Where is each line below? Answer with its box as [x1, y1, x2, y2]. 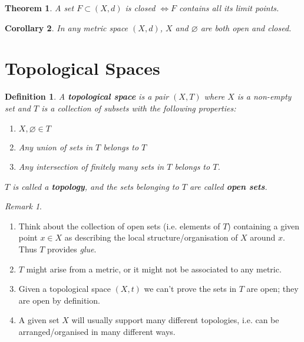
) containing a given [227, 219, 300, 232]
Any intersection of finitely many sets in [18, 160, 164, 173]
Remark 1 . [5, 200, 42, 212]
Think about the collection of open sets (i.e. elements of [18, 219, 220, 232]
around [250, 231, 276, 244]
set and [5, 101, 31, 114]
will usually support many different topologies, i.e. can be [71, 314, 279, 326]
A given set [18, 314, 60, 326]
